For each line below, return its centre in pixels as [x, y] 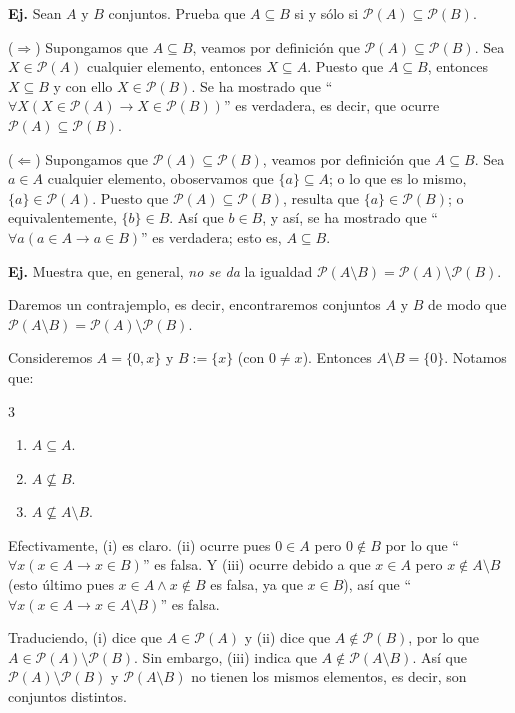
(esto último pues [61, 584]
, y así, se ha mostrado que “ [350, 217]
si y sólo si [326, 13]
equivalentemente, [62, 217]
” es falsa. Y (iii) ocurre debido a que [256, 564]
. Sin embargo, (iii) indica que [225, 656]
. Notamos [475, 357]
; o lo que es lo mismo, [398, 178]
